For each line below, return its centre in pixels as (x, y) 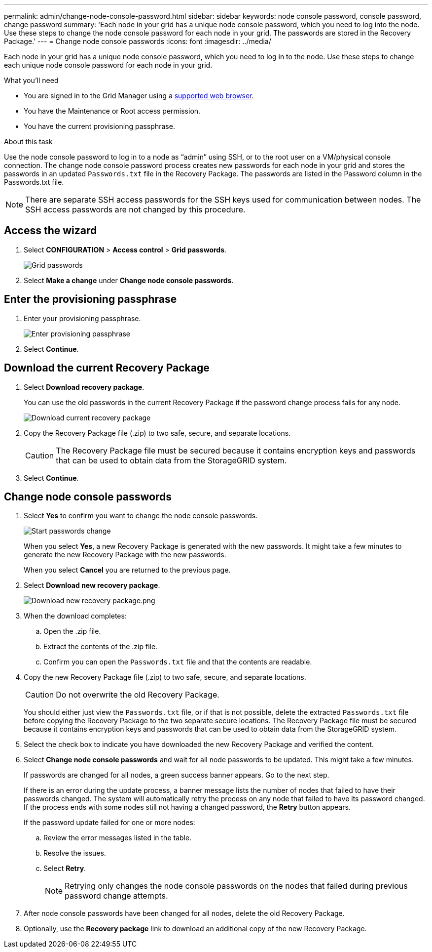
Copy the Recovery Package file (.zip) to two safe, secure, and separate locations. (157, 433)
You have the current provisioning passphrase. (99, 126)
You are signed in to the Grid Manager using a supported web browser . (139, 96)
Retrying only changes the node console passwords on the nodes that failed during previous (236, 886)
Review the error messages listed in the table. (118, 838)
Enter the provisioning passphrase (90, 299)
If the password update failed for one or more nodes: (109, 823)
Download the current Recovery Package (107, 368)
